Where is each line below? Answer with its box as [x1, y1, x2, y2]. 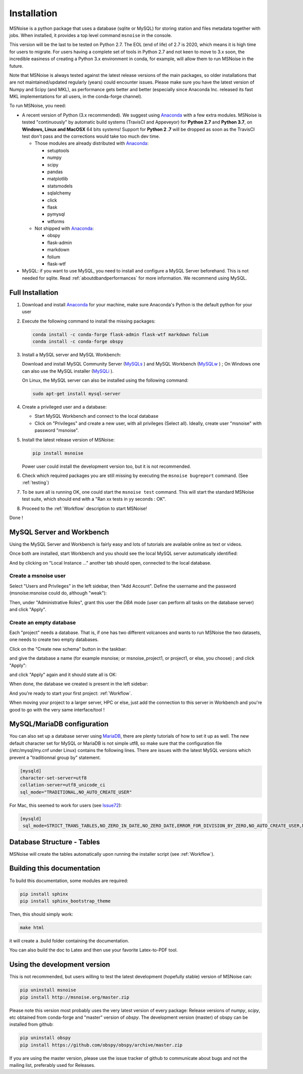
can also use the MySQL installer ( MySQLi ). [22, 368, 114, 374]
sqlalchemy [47, 190, 71, 196]
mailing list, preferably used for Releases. [9, 1062, 95, 1068]
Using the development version [9, 960, 111, 969]
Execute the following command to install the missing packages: [22, 318, 156, 324]
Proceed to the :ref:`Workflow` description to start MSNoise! [22, 505, 147, 511]
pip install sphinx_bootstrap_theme [20, 898, 111, 904]
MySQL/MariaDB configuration [9, 720, 109, 729]
